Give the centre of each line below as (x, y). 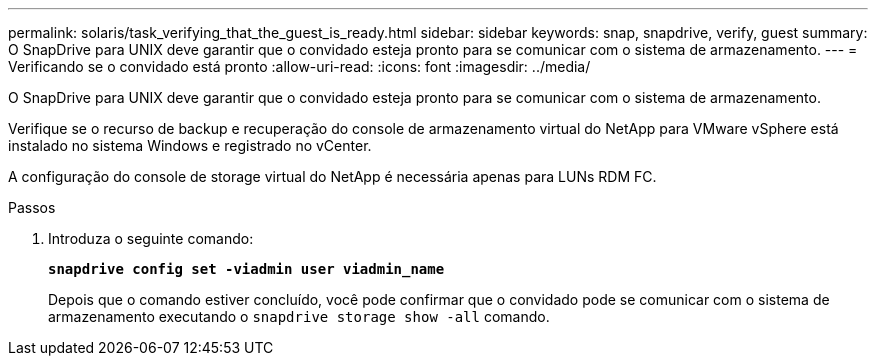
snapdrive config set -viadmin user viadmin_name (246, 269)
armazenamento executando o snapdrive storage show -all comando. (299, 316)
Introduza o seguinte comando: (151, 238)
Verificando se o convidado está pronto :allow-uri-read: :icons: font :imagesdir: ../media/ (299, 66)
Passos (32, 207)
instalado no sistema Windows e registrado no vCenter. (190, 145)
